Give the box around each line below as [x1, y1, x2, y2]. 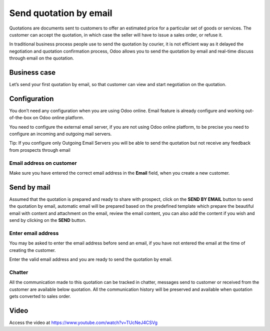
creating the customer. [9, 247, 56, 253]
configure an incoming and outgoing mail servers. [9, 131, 112, 137]
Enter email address [9, 229, 59, 236]
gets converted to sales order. [9, 293, 71, 299]
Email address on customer [9, 159, 77, 166]
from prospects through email [9, 147, 71, 153]
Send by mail [9, 183, 50, 191]
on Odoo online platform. [32, 115, 84, 121]
